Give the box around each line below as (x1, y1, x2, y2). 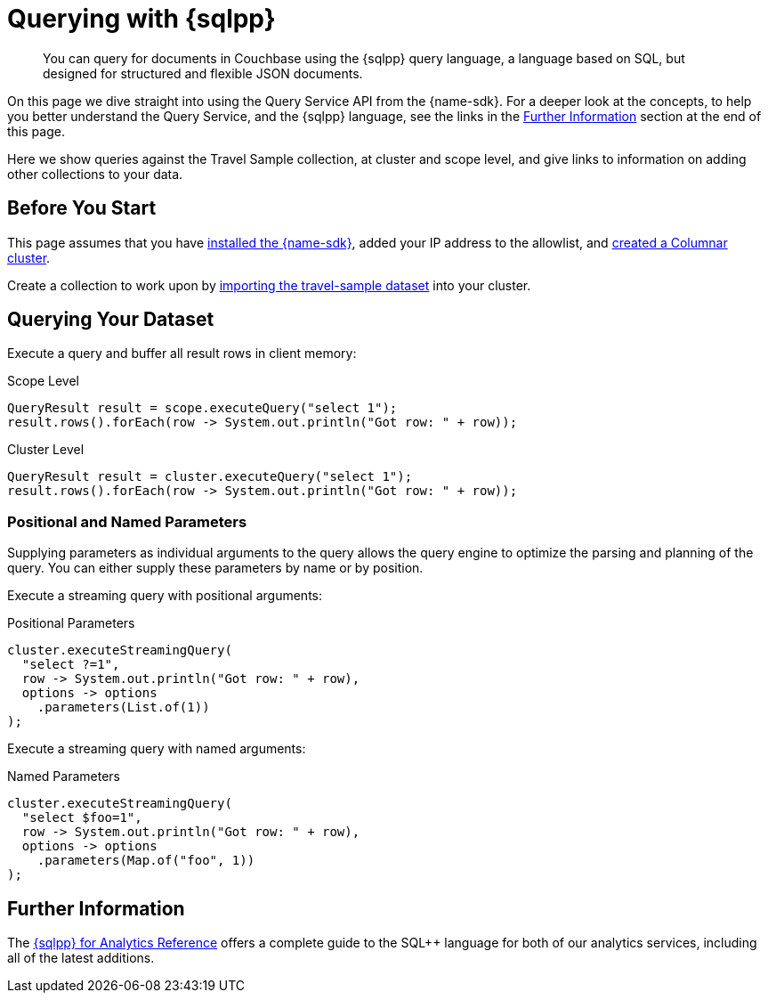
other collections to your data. (7, 166, 183, 182)
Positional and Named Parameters (7, 512, 247, 531)
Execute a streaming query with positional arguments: (7, 588, 322, 604)
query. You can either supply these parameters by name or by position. (7, 560, 424, 576)
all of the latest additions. (7, 950, 155, 966)
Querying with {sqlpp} (7, 4, 276, 34)
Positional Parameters (7, 615, 135, 631)
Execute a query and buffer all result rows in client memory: (7, 346, 357, 362)
